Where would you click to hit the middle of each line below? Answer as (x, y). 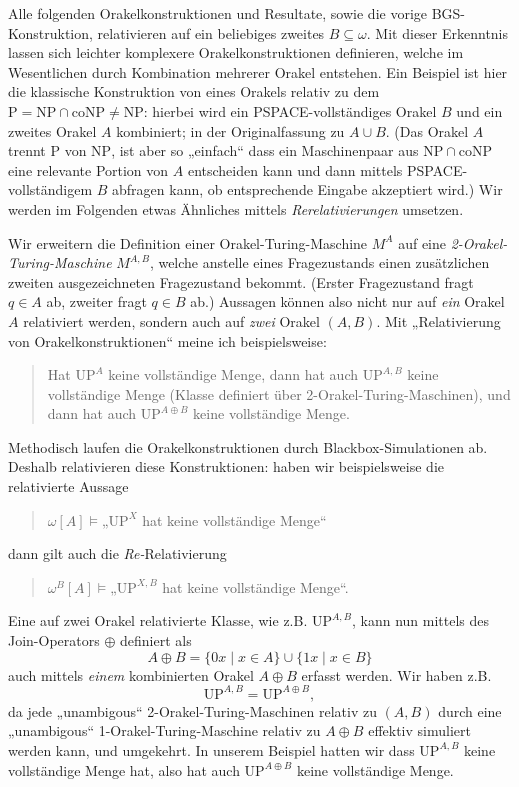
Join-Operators (54, 640)
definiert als (155, 640)
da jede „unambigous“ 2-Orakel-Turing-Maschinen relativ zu (192, 710)
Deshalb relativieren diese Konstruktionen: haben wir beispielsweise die (226, 466)
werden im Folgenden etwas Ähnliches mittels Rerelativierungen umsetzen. (236, 208)
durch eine (470, 710)
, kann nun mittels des (420, 620)
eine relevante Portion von (88, 169)
